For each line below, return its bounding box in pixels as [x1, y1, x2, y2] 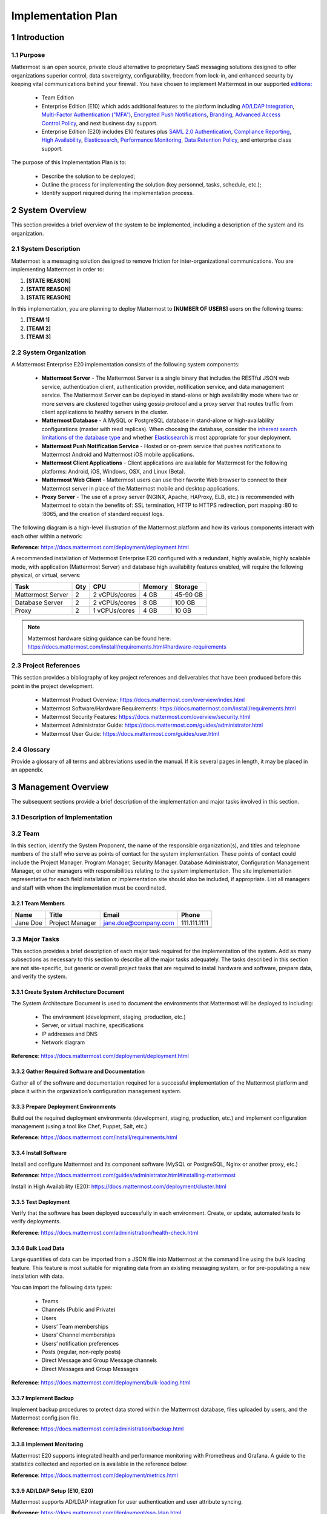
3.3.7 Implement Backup [11, 1395, 74, 1402]
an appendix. [11, 766, 44, 773]
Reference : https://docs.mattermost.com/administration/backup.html [11, 1425, 184, 1432]
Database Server [15, 598, 63, 607]
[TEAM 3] [26, 333, 51, 340]
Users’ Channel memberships [41, 1331, 116, 1338]
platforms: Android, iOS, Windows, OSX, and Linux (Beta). [41, 468, 186, 475]
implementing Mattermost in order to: [11, 266, 104, 273]
